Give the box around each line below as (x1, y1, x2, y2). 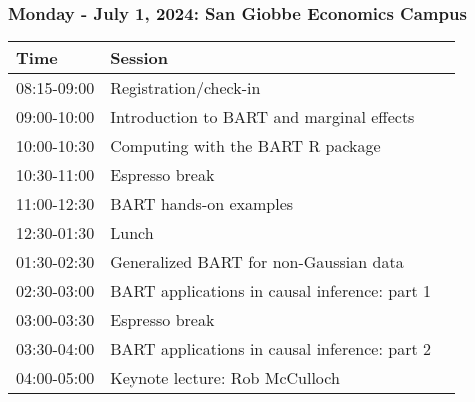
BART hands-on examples (110, 192, 294, 216)
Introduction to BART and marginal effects (110, 105, 415, 129)
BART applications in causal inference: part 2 (110, 337, 431, 361)
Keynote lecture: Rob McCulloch (110, 366, 340, 390)
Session (110, 46, 168, 70)
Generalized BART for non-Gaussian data (110, 250, 404, 274)
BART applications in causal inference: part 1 (110, 279, 431, 303)
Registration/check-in (110, 76, 261, 100)
